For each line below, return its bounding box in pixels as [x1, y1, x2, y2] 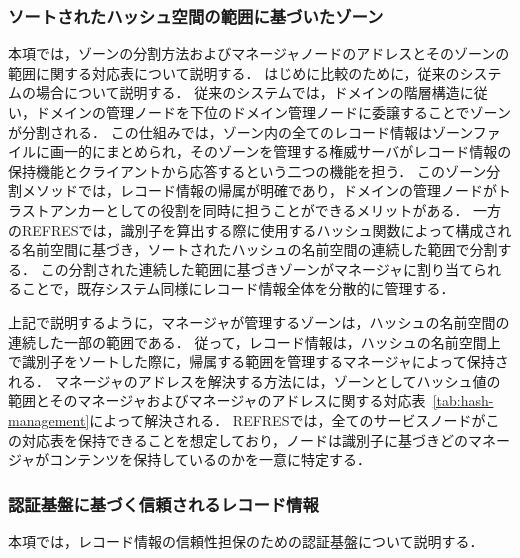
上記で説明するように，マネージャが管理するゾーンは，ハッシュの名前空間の [8, 311, 510, 332]
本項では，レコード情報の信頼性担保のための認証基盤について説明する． [8, 530, 484, 551]
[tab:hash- [432, 390, 494, 411]
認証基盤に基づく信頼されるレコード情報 [8, 491, 319, 516]
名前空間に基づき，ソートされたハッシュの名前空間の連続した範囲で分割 [21, 239, 498, 260]
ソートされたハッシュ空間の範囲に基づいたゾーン [8, 3, 384, 28]
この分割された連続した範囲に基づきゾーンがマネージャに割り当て [40, 258, 473, 279]
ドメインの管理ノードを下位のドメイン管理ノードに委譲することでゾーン [35, 102, 511, 122]
